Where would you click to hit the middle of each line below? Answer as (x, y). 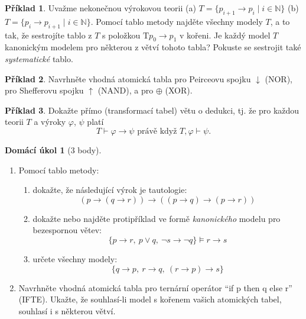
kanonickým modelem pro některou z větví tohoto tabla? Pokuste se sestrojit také (153, 47)
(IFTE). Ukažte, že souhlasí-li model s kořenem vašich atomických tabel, (150, 299)
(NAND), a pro (126, 90)
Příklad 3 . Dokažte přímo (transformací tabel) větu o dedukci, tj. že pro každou (152, 110)
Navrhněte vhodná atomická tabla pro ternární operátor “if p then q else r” (155, 287)
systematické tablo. (39, 58)
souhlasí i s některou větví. (67, 310)
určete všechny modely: (75, 258)
